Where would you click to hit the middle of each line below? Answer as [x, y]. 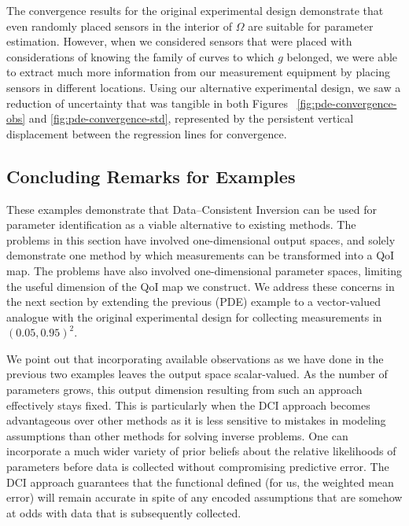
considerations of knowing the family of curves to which [140, 56]
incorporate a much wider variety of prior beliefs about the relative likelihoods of [201, 451]
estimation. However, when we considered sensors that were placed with [179, 41]
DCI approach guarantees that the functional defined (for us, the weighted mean [200, 482]
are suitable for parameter [311, 26]
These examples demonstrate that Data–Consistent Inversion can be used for [192, 209]
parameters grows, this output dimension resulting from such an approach [184, 390]
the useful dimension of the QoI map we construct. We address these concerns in [201, 286]
